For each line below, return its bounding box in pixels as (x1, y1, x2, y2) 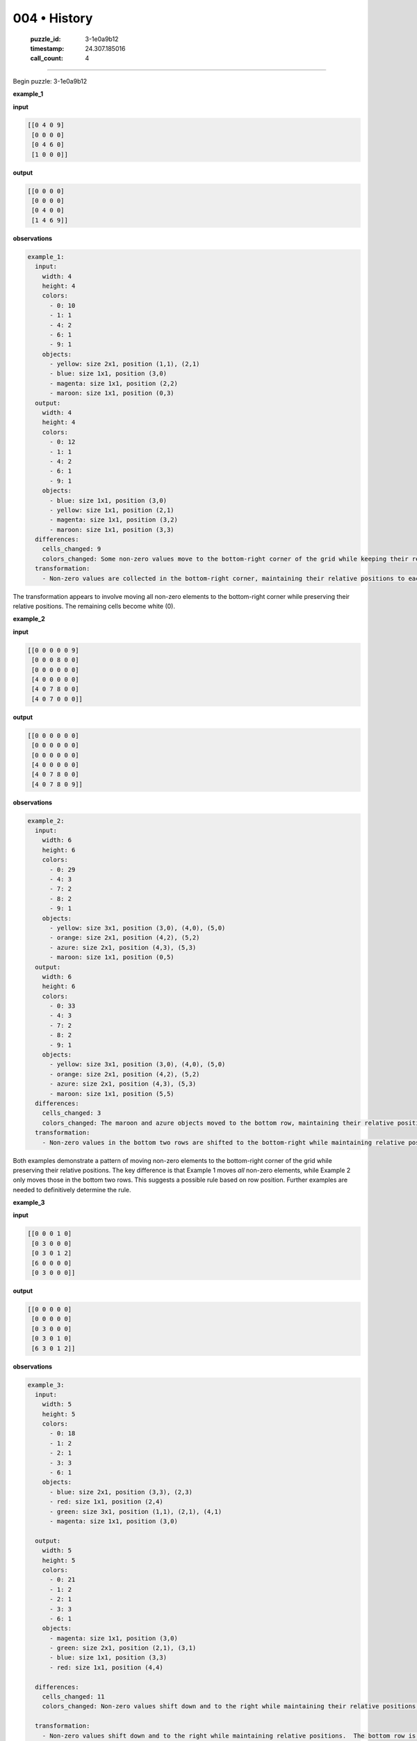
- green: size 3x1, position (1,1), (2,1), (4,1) (49, 1508, 222, 1515)
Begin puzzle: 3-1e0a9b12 (13, 77, 87, 85)
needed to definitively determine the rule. (13, 1185, 131, 1194)
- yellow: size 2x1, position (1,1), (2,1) (49, 360, 200, 368)
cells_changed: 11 (42, 1693, 105, 1701)
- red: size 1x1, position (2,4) (49, 1498, 163, 1506)
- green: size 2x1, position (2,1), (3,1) (49, 1644, 197, 1652)
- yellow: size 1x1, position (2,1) (49, 506, 174, 514)
